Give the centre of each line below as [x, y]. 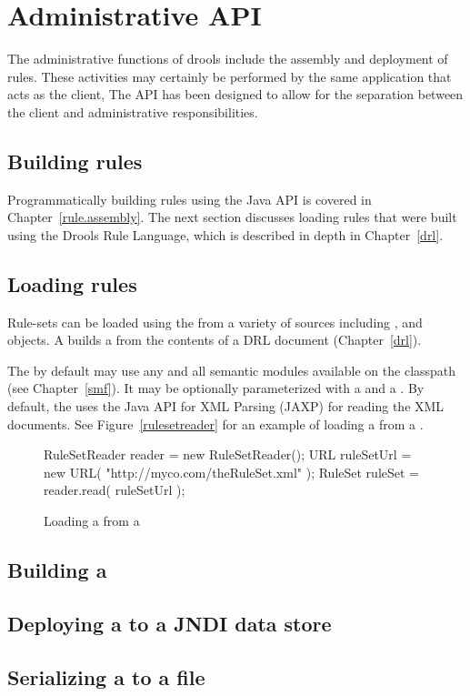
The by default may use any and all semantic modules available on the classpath [232, 370]
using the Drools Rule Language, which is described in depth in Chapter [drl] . [225, 234]
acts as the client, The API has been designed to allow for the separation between [235, 94]
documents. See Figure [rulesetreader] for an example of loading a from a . [215, 424]
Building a [57, 570]
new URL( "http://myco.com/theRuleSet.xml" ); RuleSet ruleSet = [231, 472]
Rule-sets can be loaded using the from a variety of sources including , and [215, 322]
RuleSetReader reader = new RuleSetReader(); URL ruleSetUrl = [228, 454]
